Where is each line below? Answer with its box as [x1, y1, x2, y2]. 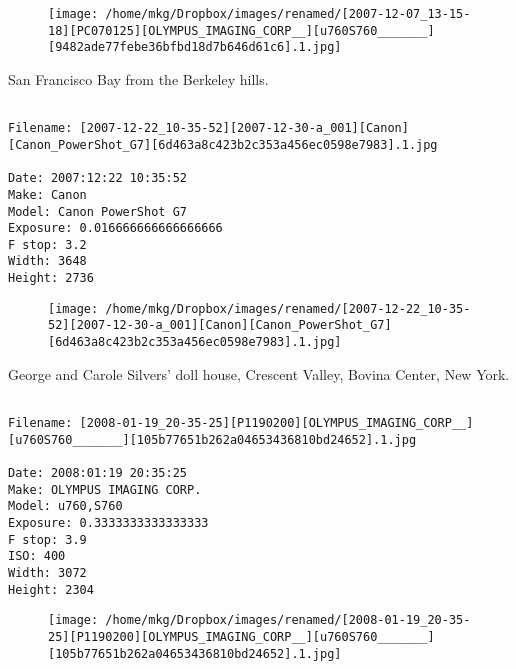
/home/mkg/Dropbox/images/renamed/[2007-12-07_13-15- [105, 7, 471, 21]
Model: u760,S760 [8, 499, 123, 514]
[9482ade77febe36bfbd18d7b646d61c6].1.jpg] [48, 40, 342, 55]
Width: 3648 [8, 254, 87, 269]
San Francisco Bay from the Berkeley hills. [8, 68, 269, 89]
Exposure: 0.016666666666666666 [8, 221, 223, 236]
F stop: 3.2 [8, 237, 87, 252]
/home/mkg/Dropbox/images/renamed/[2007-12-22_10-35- [105, 301, 471, 316]
